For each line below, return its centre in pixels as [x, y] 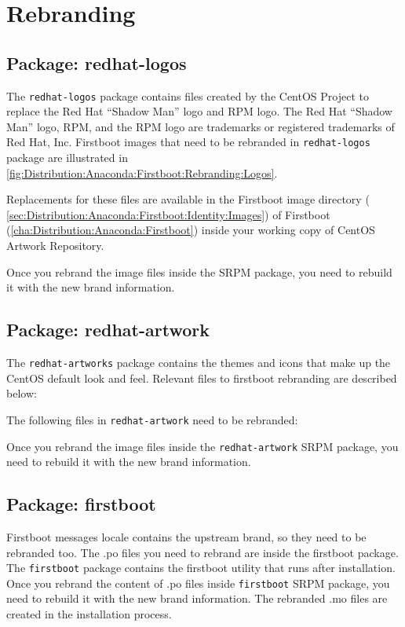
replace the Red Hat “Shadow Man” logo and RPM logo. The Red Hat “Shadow [199, 111]
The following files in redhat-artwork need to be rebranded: [152, 419]
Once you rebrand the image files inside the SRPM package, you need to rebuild [199, 271]
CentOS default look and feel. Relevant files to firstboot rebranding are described [202, 378]
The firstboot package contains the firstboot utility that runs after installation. [201, 568]
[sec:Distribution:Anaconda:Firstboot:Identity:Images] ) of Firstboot [168, 214]
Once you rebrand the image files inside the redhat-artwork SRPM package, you [202, 446]
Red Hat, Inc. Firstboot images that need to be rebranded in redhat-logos [188, 142]
